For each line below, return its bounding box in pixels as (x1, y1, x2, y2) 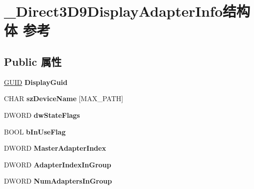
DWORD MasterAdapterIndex (4, 143, 106, 153)
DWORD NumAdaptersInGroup (4, 176, 112, 186)
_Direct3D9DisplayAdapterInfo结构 (4, 1, 251, 21)
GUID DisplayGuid (4, 77, 68, 87)
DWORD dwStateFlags (4, 109, 80, 120)
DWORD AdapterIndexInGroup (4, 159, 111, 169)
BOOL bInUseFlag (4, 126, 66, 136)
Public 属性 (4, 54, 62, 69)
